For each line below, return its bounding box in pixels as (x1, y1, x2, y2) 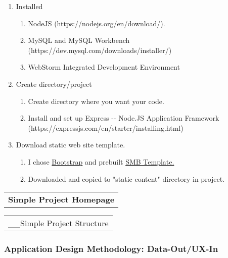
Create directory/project (16, 78, 92, 89)
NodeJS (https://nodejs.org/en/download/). (28, 18, 165, 28)
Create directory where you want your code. (28, 95, 164, 106)
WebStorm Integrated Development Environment (28, 62, 180, 72)
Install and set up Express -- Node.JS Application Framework (28, 113, 219, 123)
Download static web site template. (16, 139, 125, 150)
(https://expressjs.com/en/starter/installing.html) (28, 122, 184, 133)
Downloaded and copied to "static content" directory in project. (28, 173, 225, 184)
